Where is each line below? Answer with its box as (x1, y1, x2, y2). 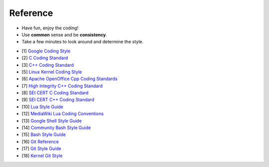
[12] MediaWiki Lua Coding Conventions (21, 111, 104, 117)
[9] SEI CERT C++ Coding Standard (21, 97, 95, 103)
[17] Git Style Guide (21, 146, 62, 152)
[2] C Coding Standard (21, 55, 68, 61)
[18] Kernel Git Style (21, 153, 63, 159)
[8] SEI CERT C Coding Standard (21, 90, 89, 96)
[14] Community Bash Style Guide (21, 125, 91, 131)
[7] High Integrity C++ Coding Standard (21, 83, 103, 89)
